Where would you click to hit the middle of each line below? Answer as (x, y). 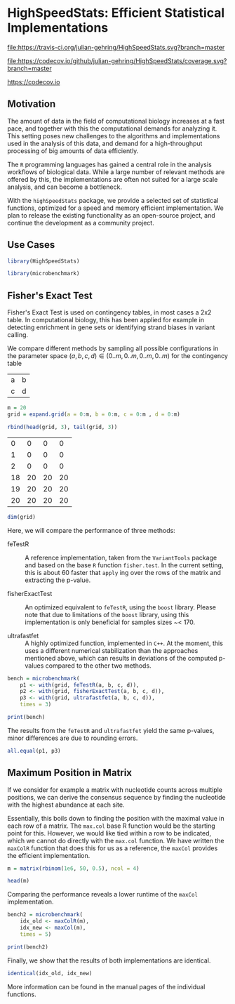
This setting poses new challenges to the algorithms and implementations (114, 136)
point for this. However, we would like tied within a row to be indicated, (109, 833)
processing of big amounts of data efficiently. (73, 151)
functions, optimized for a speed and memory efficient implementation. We (116, 208)
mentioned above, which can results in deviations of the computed (121, 658)
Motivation (32, 104)
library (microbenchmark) (43, 274)
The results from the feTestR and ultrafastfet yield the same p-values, (111, 730)
